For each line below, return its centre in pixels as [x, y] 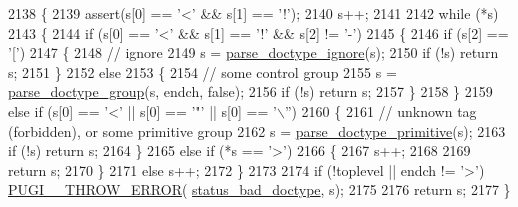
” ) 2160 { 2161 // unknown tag [380, 110]
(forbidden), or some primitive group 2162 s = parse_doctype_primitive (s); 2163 [257, 130]
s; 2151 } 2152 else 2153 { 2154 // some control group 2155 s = [202, 71]
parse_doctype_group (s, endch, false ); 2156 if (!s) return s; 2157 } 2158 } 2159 [250, 91]
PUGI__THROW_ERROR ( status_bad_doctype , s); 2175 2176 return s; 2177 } [259, 189]
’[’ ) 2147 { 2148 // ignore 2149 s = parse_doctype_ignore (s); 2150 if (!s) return [253, 52]
